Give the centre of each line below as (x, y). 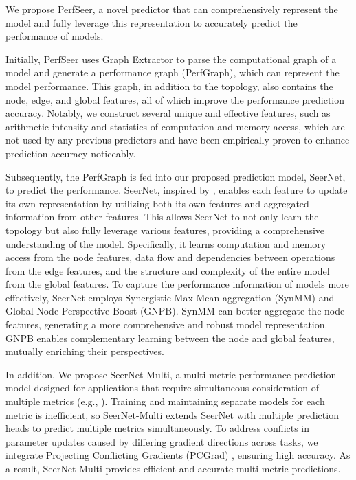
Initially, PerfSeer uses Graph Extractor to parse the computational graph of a (171, 59)
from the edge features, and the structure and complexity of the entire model (168, 270)
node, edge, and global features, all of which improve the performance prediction (175, 99)
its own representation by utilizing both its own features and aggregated (157, 203)
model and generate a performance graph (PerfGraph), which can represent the (173, 72)
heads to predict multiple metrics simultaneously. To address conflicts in (158, 428)
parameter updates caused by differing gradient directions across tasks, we (162, 441)
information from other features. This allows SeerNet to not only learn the (162, 217)
